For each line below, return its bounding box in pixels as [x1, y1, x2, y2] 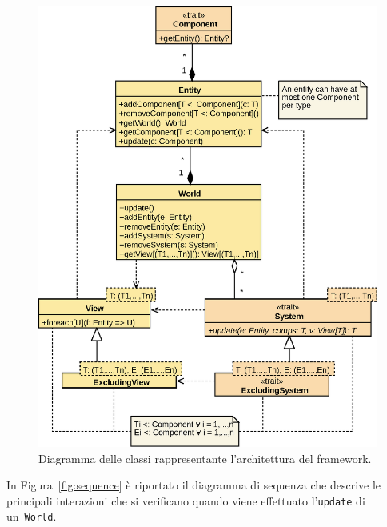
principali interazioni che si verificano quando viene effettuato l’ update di [6, 492, 365, 509]
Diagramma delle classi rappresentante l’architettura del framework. [38, 449, 372, 466]
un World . [6, 508, 57, 525]
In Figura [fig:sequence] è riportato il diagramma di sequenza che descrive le [6, 477, 381, 493]
